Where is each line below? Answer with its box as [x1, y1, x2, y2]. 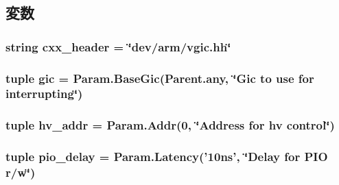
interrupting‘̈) [5, 85, 83, 102]
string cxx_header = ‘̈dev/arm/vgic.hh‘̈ [5, 38, 231, 55]
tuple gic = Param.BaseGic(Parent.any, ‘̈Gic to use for [5, 69, 314, 86]
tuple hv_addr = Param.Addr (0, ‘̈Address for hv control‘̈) [5, 116, 335, 134]
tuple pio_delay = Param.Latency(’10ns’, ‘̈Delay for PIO [5, 148, 328, 165]
